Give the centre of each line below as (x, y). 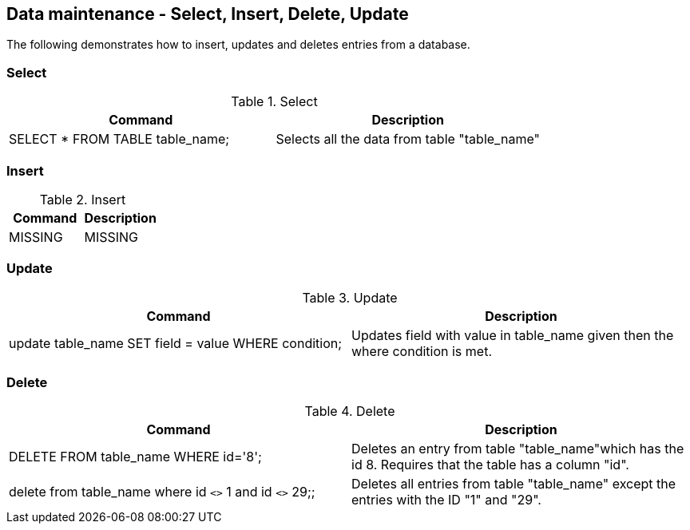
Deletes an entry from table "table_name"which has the (518, 449)
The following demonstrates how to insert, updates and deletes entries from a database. (238, 45)
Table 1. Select (274, 102)
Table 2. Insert (83, 199)
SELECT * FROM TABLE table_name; (119, 139)
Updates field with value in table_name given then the (513, 335)
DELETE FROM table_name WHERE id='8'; (135, 457)
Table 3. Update (350, 297)
